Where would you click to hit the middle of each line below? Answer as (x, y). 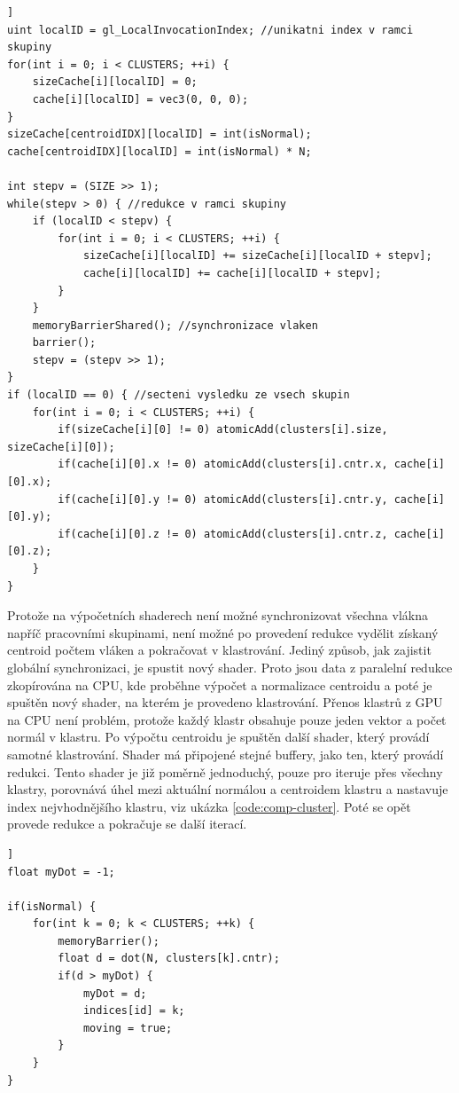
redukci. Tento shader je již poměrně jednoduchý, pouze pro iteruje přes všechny (225, 771)
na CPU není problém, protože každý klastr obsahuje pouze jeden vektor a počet (227, 719)
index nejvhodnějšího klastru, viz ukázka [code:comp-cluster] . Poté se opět (209, 806)
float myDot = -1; (61, 872)
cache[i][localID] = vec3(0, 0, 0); (140, 99)
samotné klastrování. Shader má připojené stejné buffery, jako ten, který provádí (226, 754)
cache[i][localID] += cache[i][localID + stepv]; (232, 273)
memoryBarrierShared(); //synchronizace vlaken (175, 325)
